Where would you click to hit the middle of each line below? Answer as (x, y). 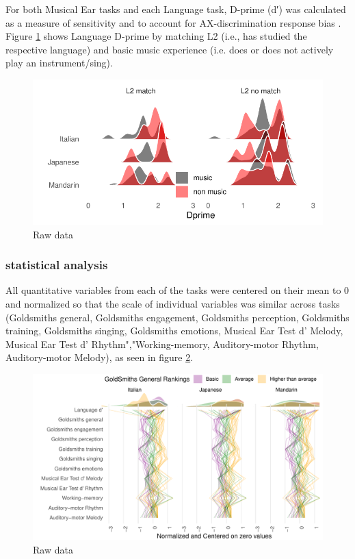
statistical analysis (57, 265)
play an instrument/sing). (59, 63)
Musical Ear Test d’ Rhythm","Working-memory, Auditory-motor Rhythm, (162, 344)
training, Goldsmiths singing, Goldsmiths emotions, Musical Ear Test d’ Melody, (174, 331)
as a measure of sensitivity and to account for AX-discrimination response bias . (173, 22)
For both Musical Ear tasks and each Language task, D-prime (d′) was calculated (176, 9)
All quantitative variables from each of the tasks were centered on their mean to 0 (177, 290)
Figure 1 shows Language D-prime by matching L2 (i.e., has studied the (156, 36)
